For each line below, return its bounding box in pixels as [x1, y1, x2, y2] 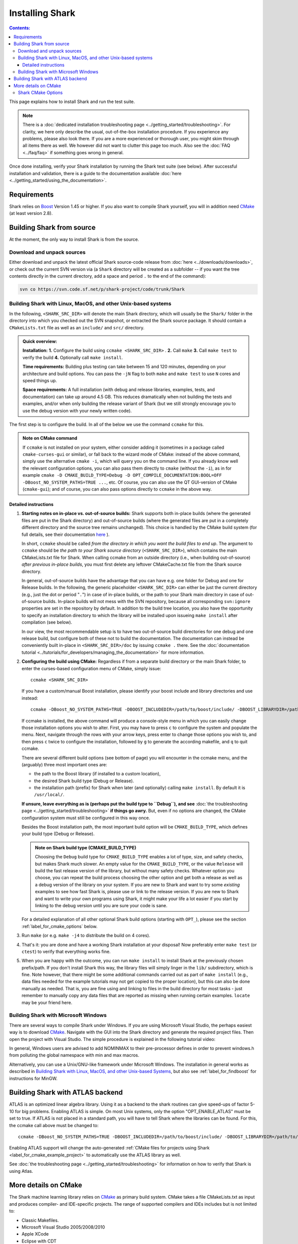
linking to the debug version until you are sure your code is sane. [35, 902, 168, 908]
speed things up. [22, 377, 57, 383]
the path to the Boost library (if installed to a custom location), [34, 771, 161, 777]
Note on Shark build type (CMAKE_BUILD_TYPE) [35, 844, 137, 850]
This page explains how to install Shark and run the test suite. [9, 99, 135, 104]
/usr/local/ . [34, 792, 65, 798]
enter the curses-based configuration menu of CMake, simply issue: [21, 665, 161, 671]
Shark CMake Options [18, 90, 63, 96]
